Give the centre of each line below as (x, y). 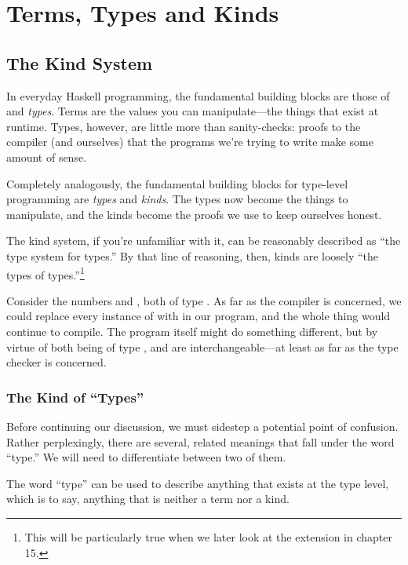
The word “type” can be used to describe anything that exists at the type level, (198, 483)
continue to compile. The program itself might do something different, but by (192, 331)
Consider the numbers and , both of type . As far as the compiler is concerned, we (204, 300)
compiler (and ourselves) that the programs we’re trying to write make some (190, 142)
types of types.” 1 (46, 273)
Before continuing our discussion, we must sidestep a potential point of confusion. (202, 426)
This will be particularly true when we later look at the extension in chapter (208, 536)
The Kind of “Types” (75, 397)
